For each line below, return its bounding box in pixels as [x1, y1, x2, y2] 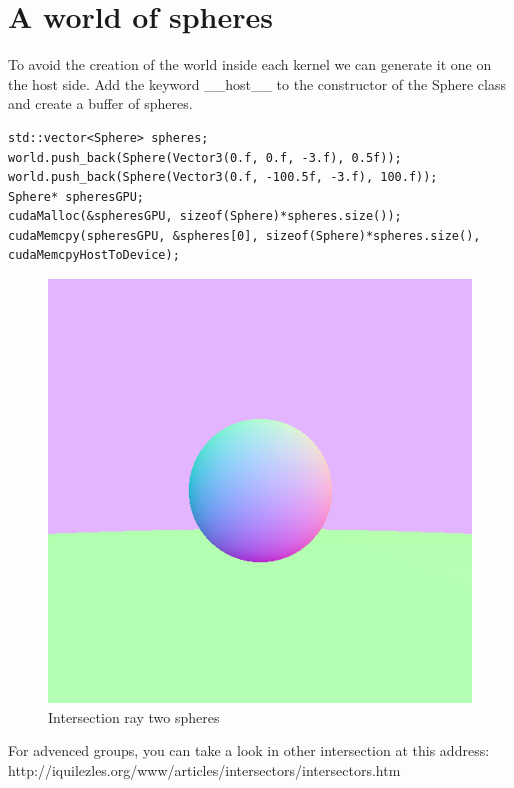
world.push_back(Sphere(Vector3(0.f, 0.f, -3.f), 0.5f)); [8, 150, 402, 165]
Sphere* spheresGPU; [8, 189, 145, 204]
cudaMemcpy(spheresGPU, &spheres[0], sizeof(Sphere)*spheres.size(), [8, 228, 481, 243]
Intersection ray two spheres [48, 706, 220, 727]
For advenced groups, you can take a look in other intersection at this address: [8, 740, 490, 761]
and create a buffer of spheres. [8, 93, 193, 114]
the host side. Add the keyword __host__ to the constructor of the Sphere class [8, 73, 506, 94]
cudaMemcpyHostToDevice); [8, 248, 180, 263]
